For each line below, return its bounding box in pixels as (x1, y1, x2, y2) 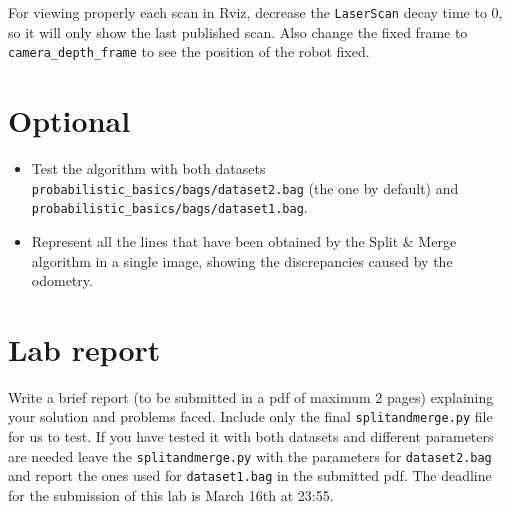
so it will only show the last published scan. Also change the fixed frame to (8, 21, 468, 42)
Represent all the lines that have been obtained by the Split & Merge (31, 230, 457, 251)
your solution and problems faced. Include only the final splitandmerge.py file (8, 406, 493, 427)
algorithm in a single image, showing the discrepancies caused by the (31, 250, 453, 271)
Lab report (8, 328, 161, 369)
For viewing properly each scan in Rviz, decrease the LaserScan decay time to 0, (8, 2, 503, 22)
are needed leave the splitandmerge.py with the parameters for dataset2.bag (8, 445, 492, 466)
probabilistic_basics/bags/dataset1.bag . (31, 197, 308, 218)
